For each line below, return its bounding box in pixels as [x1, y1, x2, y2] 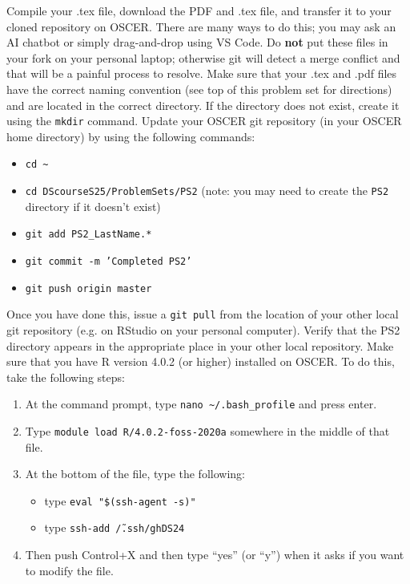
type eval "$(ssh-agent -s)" [44, 492, 196, 509]
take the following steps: [6, 368, 125, 385]
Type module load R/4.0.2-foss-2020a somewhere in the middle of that [25, 422, 390, 439]
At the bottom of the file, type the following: [25, 465, 245, 482]
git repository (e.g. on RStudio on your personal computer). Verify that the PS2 [6, 321, 400, 338]
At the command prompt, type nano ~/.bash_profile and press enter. [25, 395, 377, 412]
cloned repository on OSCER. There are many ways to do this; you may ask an [6, 18, 396, 34]
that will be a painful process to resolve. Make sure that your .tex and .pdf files [6, 65, 397, 82]
